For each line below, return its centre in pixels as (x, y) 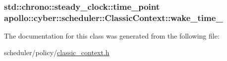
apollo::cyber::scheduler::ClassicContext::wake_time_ (113, 17)
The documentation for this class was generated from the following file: (112, 36)
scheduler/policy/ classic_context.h (57, 52)
